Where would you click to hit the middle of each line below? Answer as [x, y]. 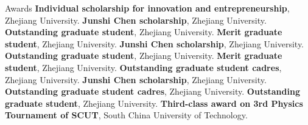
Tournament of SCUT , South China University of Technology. [126, 115]
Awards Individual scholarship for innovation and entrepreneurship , [147, 8]
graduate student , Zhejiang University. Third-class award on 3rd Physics [154, 103]
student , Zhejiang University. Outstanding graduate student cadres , [143, 67]
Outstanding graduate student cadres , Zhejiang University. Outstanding [152, 91]
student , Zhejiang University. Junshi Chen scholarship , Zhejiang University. [155, 43]
